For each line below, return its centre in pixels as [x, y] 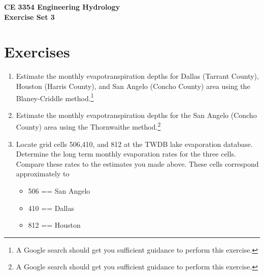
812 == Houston [54, 225]
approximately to [43, 174]
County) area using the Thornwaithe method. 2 [88, 126]
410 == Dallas [51, 208]
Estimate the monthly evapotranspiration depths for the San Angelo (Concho [136, 115]
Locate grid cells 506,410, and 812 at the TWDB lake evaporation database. [134, 144]
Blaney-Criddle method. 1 [55, 97]
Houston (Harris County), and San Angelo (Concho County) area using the [133, 86]
